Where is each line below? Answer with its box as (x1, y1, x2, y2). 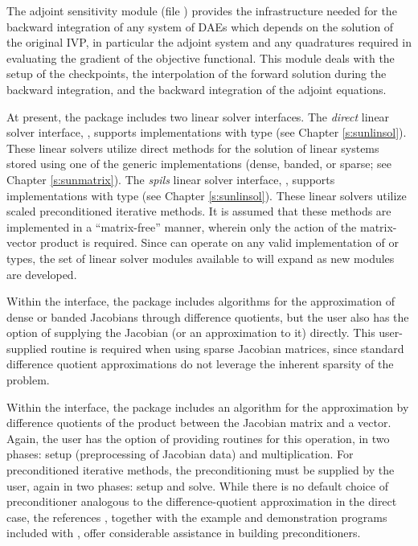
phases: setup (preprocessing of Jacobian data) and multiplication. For (6, 445, 354, 462)
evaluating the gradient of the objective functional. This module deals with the (6, 49, 395, 66)
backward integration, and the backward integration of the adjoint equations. (6, 80, 387, 97)
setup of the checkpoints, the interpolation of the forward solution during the (6, 65, 387, 82)
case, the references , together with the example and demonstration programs (6, 508, 387, 525)
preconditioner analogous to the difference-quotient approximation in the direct (6, 493, 397, 510)
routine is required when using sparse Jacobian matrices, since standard (51, 339, 404, 356)
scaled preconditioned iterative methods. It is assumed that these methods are (6, 203, 391, 220)
